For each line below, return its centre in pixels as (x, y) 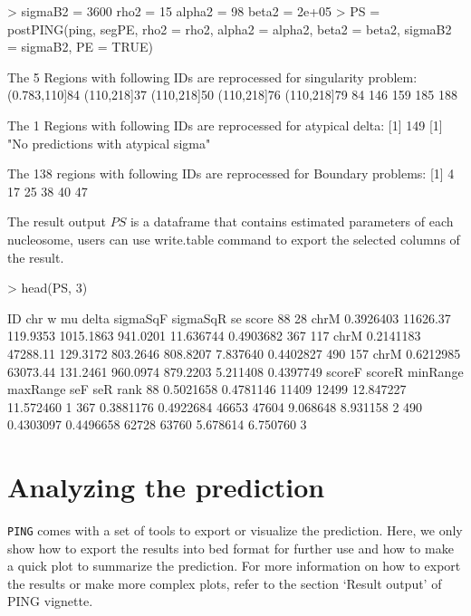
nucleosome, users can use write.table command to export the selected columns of (234, 239)
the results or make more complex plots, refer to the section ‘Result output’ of (225, 583)
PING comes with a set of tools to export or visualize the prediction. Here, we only (235, 530)
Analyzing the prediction (166, 487)
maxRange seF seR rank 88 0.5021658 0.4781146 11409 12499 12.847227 (207, 389)
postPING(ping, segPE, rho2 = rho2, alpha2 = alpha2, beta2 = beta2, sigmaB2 (230, 29)
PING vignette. (50, 601)
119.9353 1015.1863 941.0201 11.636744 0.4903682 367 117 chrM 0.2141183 (214, 336)
